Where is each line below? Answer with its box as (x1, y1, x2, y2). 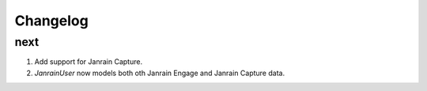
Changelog (14, 12, 89, 29)
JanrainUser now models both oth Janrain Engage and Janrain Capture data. (34, 68, 285, 78)
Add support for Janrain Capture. (34, 57, 142, 66)
